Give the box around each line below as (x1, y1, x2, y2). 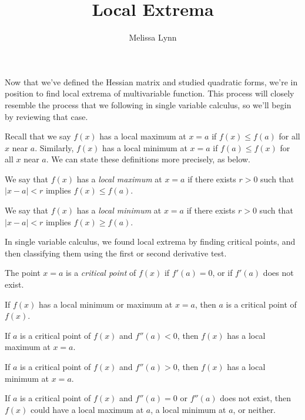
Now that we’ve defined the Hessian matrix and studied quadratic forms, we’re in (5, 75, 298, 88)
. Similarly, (35, 141, 74, 154)
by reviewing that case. (5, 110, 88, 122)
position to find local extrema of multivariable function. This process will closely (5, 87, 294, 99)
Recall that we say (5, 130, 71, 142)
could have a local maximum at (31, 403, 144, 415)
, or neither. (233, 403, 276, 415)
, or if (212, 266, 233, 279)
